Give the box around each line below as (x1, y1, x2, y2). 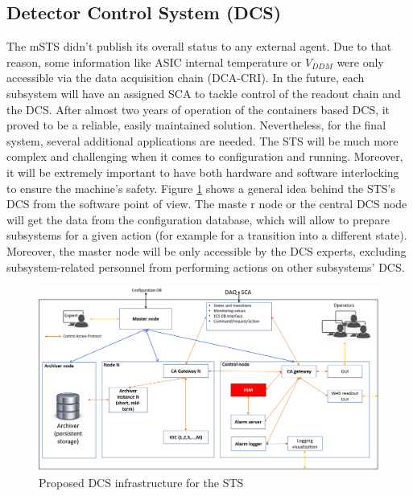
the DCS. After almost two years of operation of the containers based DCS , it (6, 100, 390, 117)
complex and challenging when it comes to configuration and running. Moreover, (6, 148, 403, 165)
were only (337, 53, 384, 70)
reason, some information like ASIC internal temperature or (6, 53, 302, 70)
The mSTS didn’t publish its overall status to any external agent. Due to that (6, 38, 392, 55)
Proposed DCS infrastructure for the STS (39, 473, 244, 490)
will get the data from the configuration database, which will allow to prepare (6, 211, 390, 228)
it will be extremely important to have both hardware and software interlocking (6, 163, 399, 180)
